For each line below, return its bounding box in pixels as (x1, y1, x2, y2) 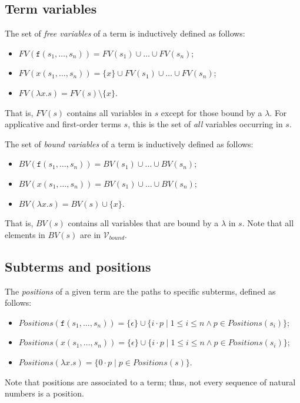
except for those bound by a (161, 106, 262, 118)
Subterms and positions (5, 257, 151, 275)
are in (80, 228, 101, 240)
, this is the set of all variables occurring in (128, 118, 283, 130)
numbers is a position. (5, 387, 84, 399)
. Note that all (242, 217, 294, 229)
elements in (5, 228, 45, 240)
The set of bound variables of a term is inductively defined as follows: (5, 137, 254, 150)
